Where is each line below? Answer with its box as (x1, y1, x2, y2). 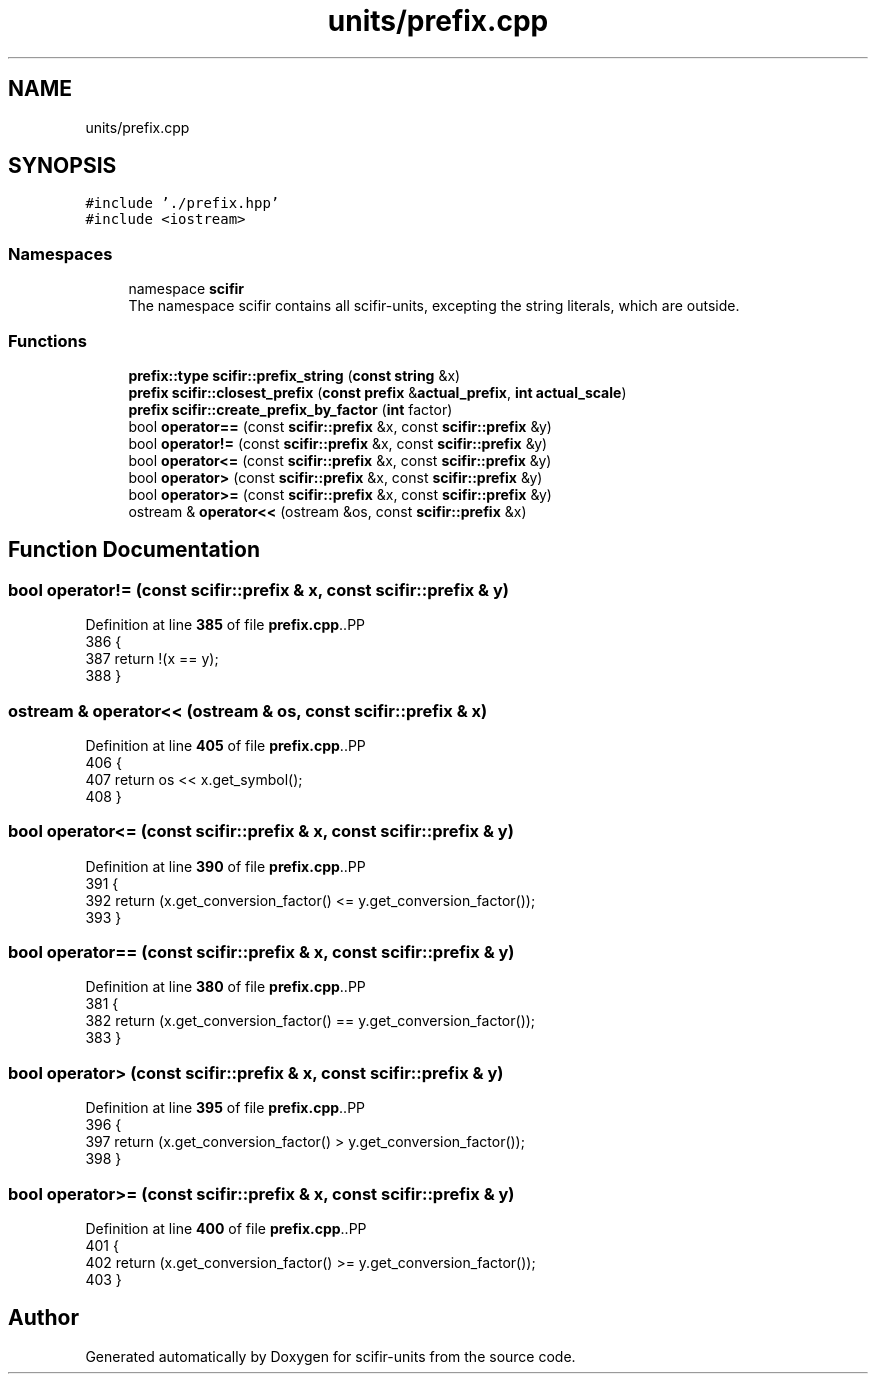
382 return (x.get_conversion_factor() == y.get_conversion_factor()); (85, 1012, 536, 1030)
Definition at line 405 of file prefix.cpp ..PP (85, 736, 366, 754)
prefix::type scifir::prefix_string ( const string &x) (128, 366, 461, 384)
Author (8, 1305, 79, 1331)
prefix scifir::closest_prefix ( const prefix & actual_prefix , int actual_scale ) (128, 383, 627, 401)
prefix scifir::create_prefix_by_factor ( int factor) (128, 400, 453, 418)
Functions (8, 330, 87, 351)
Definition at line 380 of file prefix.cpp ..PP (85, 978, 366, 996)
